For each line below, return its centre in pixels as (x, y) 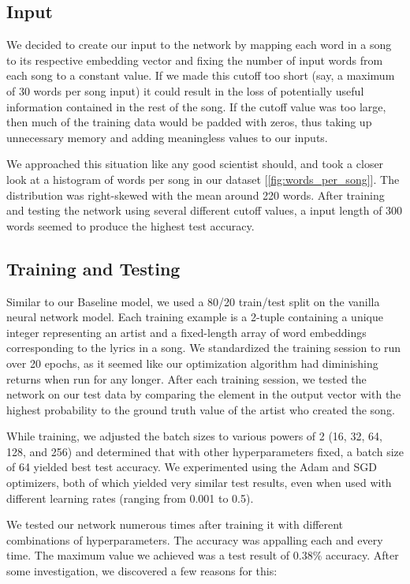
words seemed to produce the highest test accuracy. (130, 225)
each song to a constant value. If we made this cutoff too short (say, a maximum (201, 75)
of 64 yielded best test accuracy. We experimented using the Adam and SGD (192, 467)
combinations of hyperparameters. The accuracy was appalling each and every (195, 539)
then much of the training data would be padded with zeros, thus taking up (189, 122)
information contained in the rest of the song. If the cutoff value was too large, (196, 106)
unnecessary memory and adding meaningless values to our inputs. (167, 137)
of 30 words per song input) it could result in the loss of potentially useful (185, 90)
